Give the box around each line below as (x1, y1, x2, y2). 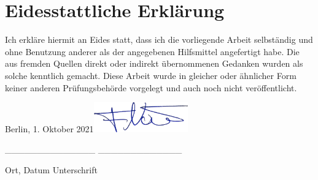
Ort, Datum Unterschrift (5, 163, 98, 176)
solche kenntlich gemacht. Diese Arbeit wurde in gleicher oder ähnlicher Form (5, 69, 297, 81)
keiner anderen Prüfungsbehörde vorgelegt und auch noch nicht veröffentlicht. (5, 81, 297, 94)
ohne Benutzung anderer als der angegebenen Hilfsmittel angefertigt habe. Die (5, 45, 300, 58)
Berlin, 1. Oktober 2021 (5, 122, 94, 135)
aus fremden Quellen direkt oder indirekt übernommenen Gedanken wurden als (5, 57, 303, 70)
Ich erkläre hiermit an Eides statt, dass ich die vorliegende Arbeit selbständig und (5, 33, 313, 46)
